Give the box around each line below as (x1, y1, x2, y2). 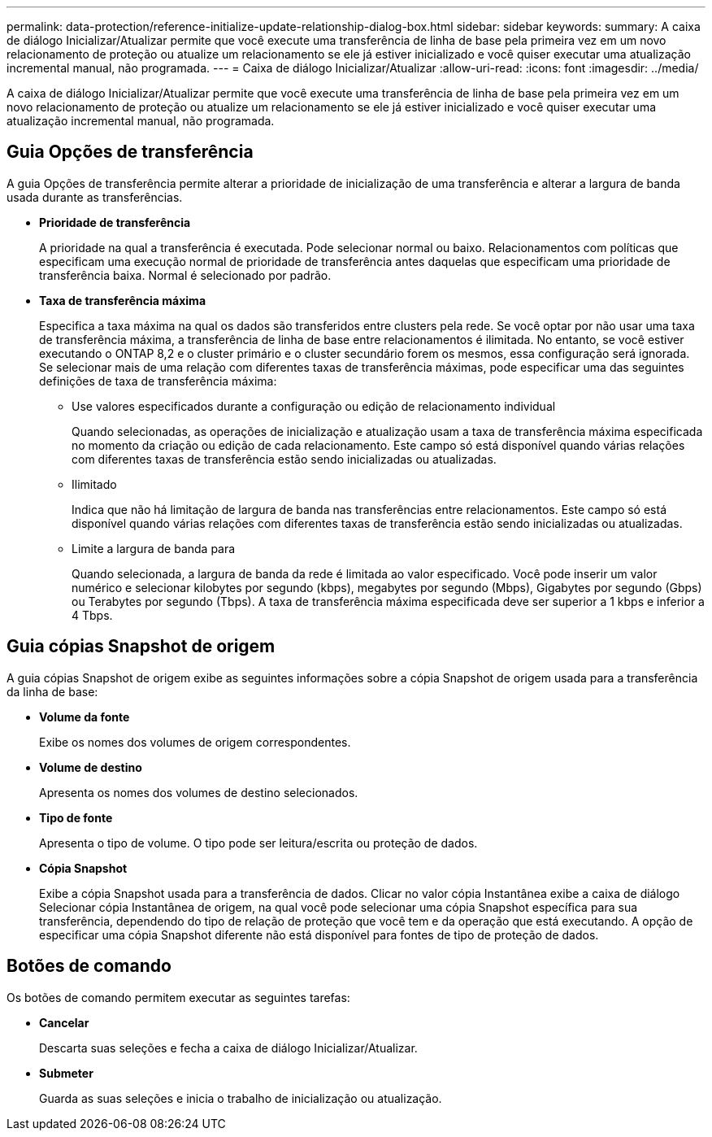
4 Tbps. (72, 608, 113, 622)
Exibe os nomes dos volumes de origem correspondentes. (39, 734, 351, 749)
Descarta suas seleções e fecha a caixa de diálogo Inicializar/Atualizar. (39, 1040, 418, 1055)
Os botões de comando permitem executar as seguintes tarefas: (7, 990, 350, 1004)
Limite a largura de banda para (72, 541, 236, 555)
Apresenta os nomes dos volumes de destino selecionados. (39, 785, 358, 799)
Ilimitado (72, 477, 117, 491)
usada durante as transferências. (7, 189, 183, 204)
